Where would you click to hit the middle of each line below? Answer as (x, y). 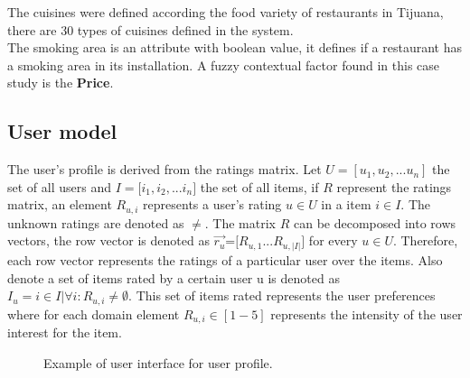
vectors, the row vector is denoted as (108, 240)
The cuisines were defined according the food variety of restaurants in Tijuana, (226, 12)
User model (62, 131)
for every (333, 240)
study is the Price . (61, 83)
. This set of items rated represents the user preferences (282, 295)
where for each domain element (94, 313)
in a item (346, 204)
